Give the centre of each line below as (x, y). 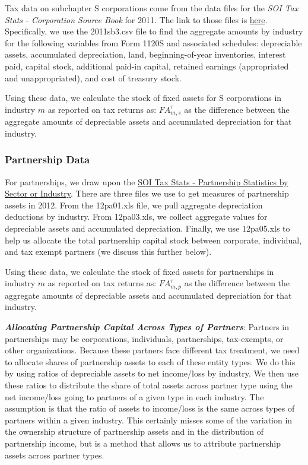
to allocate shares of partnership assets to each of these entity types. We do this (150, 361)
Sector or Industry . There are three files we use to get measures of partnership (147, 193)
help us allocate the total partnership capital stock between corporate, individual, (153, 240)
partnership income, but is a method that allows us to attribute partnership (143, 443)
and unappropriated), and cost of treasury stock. (93, 77)
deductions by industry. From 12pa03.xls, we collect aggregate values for (136, 216)
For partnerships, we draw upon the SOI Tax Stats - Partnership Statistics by (147, 181)
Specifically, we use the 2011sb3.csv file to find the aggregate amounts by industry (154, 31)
